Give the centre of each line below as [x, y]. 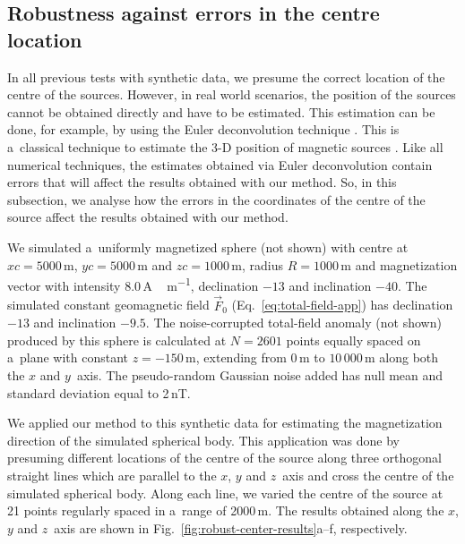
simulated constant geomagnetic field [108, 305]
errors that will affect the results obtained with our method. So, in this [202, 182]
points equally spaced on [353, 340]
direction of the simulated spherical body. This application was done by [203, 440]
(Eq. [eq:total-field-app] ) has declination [342, 305]
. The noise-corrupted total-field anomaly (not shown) [293, 323]
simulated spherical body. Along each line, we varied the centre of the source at [225, 493]
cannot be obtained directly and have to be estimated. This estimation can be [221, 111]
